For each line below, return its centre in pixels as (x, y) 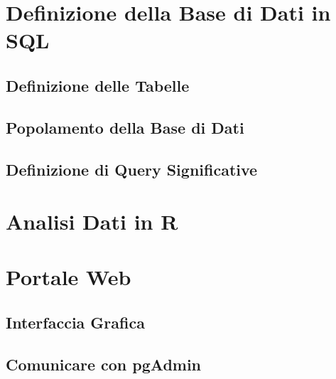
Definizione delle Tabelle (98, 85)
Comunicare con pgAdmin (104, 364)
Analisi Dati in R (92, 221)
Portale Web (69, 277)
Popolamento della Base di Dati (125, 127)
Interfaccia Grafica (75, 322)
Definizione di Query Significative (132, 169)
